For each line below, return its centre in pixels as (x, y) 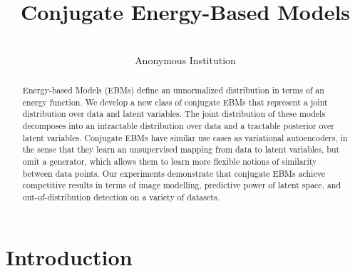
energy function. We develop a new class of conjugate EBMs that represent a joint (175, 102)
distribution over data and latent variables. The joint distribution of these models (174, 114)
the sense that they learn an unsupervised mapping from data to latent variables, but (181, 149)
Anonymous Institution (185, 60)
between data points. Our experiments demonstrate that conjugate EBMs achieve (174, 173)
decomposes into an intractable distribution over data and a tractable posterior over (178, 126)
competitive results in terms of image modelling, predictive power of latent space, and (182, 185)
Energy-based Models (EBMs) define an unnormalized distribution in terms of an (173, 90)
